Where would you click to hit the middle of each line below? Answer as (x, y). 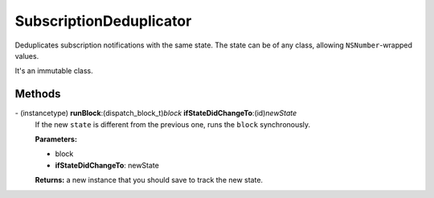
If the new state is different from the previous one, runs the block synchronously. (173, 124)
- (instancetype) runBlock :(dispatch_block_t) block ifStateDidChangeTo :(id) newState (156, 113)
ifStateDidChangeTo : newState (107, 165)
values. (27, 56)
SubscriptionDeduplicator (103, 21)
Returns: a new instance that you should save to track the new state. (149, 180)
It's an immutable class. (54, 71)
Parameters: (56, 139)
